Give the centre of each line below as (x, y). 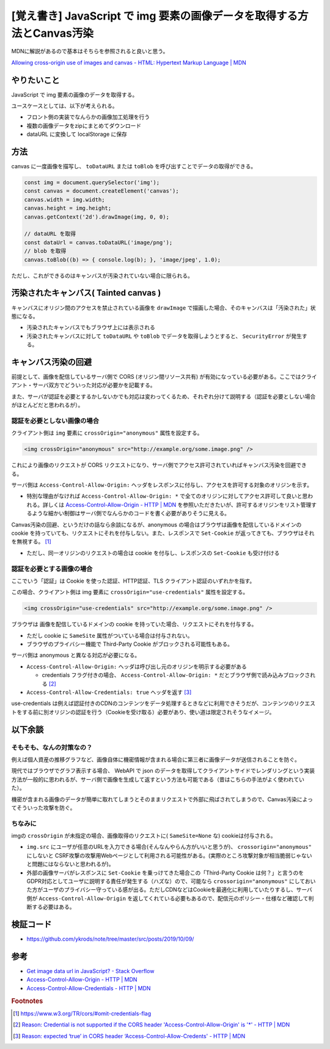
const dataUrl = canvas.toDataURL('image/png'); (98, 242)
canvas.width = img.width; (64, 200)
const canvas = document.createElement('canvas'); (102, 191)
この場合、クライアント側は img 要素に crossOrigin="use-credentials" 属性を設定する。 (130, 592)
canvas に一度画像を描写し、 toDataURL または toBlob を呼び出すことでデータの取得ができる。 (134, 166)
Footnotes (27, 1001)
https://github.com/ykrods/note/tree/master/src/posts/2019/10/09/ (110, 939)
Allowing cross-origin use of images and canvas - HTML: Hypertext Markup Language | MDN (129, 62)
